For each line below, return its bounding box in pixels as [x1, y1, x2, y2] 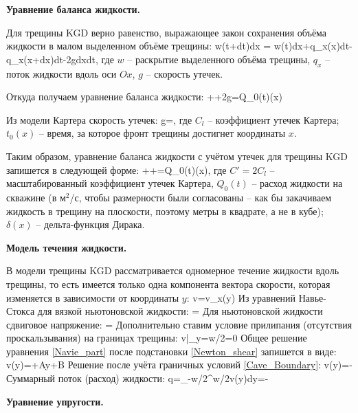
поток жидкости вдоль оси [6, 66, 117, 80]
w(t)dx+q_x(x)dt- [273, 38, 353, 53]
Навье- [298, 290, 326, 304]
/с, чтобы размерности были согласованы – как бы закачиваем [69, 190, 332, 204]
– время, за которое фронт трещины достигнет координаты [38, 126, 286, 140]
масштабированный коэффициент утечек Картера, [6, 176, 214, 190]
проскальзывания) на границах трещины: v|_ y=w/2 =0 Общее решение [6, 331, 307, 345]
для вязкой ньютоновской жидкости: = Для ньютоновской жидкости [37, 304, 323, 318]
